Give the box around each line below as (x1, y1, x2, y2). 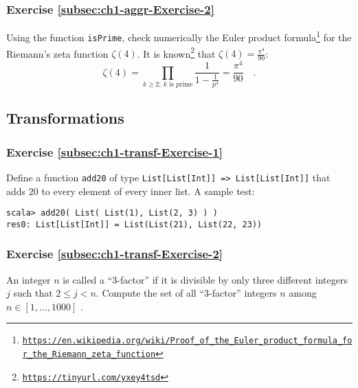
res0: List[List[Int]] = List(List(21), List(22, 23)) (6, 219, 262, 229)
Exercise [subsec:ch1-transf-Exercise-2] (6, 245, 223, 262)
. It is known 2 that (137, 44, 216, 60)
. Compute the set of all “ (96, 286, 205, 300)
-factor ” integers (209, 286, 277, 300)
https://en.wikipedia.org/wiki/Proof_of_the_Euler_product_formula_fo (22, 336, 353, 346)
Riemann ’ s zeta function (6, 46, 109, 60)
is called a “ (63, 272, 113, 286)
